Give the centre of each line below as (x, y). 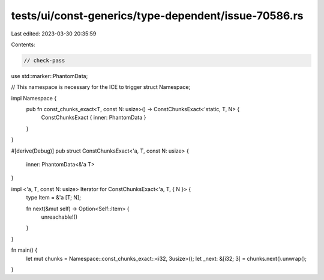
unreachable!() (59, 217)
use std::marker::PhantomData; (49, 76)
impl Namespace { (34, 98)
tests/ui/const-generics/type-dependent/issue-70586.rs (157, 16)
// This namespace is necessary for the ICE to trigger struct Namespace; (101, 87)
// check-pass (44, 60)
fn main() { (24, 250)
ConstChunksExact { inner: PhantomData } (94, 118)
